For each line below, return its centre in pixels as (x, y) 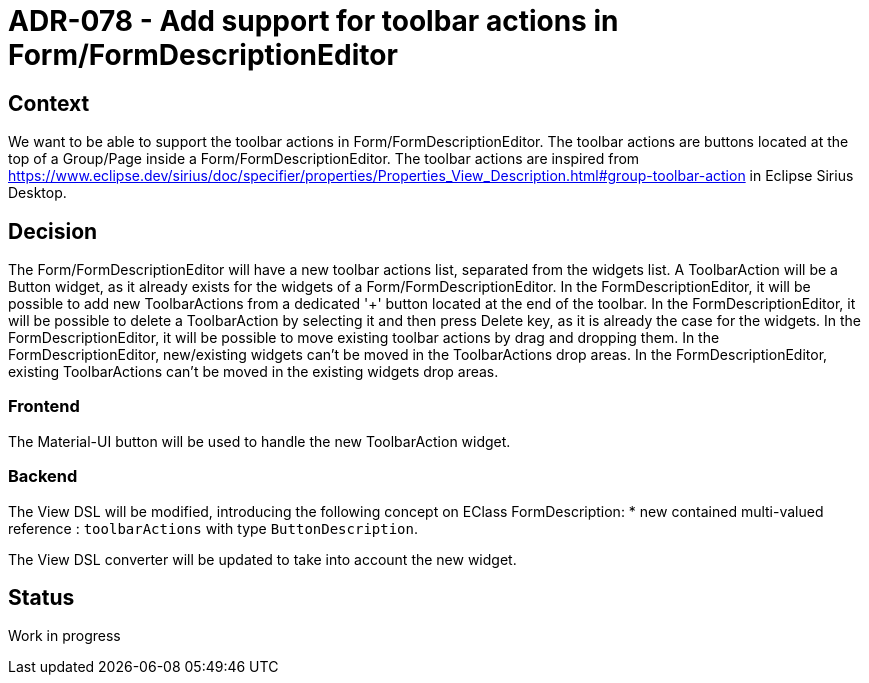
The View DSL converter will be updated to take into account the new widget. (262, 559)
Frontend (44, 406)
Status (41, 597)
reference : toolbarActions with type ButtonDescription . (213, 528)
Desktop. (37, 193)
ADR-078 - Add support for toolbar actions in (313, 21)
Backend (43, 476)
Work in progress (64, 636)
